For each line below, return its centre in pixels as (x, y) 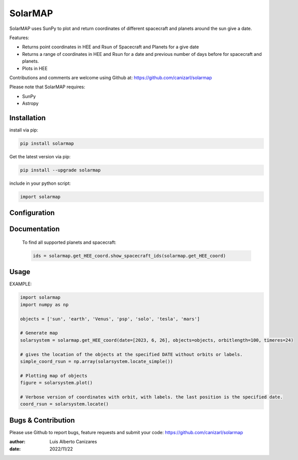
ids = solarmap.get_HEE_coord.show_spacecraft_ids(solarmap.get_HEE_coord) (129, 256)
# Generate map (39, 333)
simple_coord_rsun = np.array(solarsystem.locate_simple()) (97, 361)
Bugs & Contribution (42, 420)
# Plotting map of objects (54, 375)
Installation (27, 118)
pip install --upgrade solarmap (61, 170)
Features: (19, 38)
